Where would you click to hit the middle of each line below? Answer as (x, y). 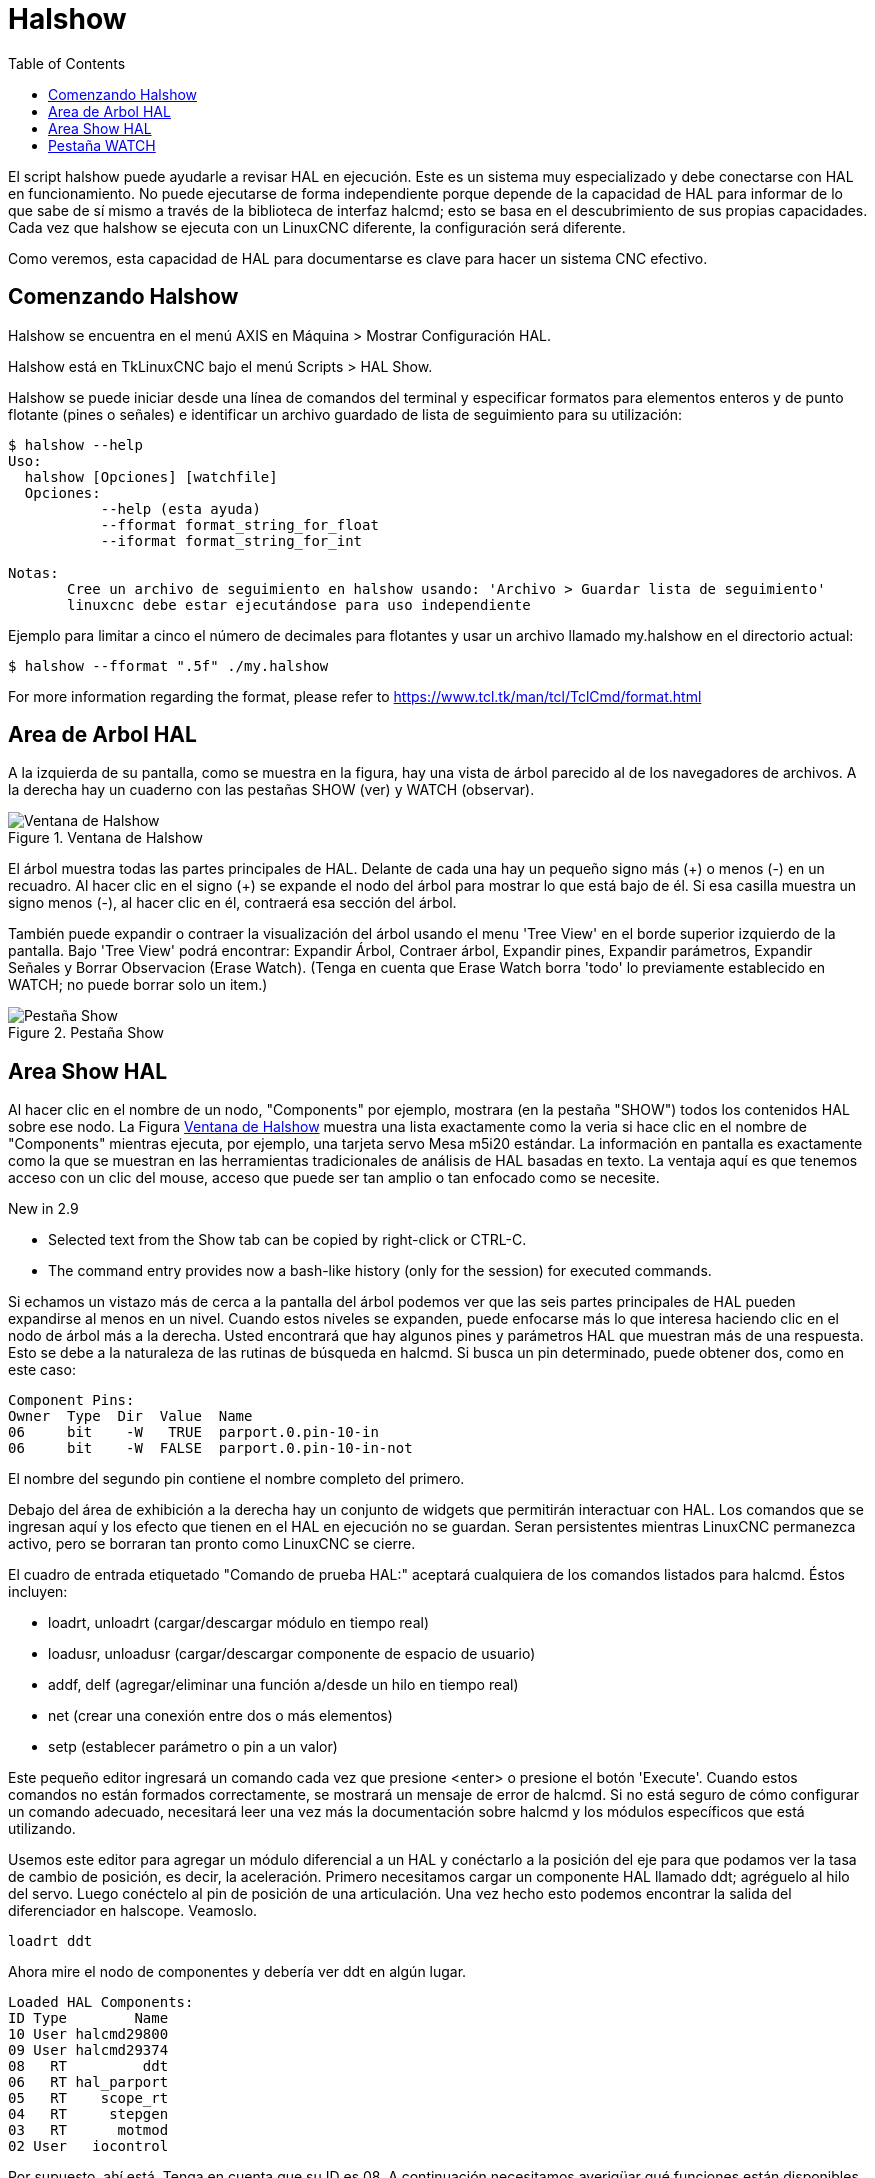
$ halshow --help (75, 444)
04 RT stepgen (88, 2114)
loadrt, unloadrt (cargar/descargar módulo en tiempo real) (238, 1623)
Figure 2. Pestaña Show (86, 1033)
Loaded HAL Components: (101, 2002)
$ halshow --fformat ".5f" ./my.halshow (168, 665)
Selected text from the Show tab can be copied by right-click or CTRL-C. (287, 1240)
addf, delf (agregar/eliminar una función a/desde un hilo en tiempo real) (283, 1685)
